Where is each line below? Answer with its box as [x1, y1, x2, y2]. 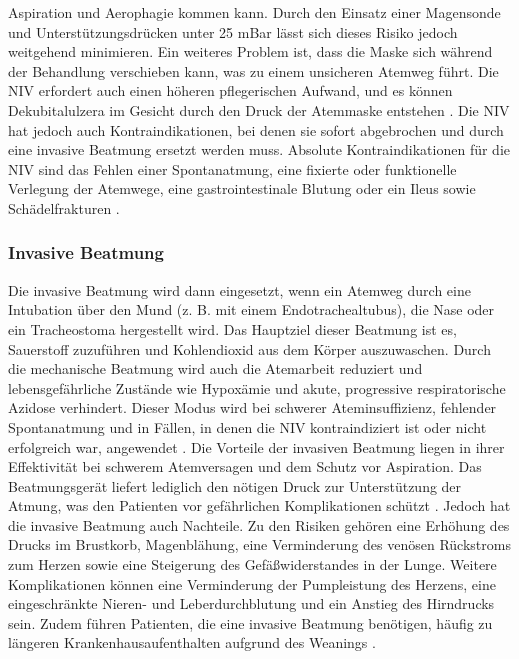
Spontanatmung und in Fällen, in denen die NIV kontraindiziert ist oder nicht [8, 416, 487, 437]
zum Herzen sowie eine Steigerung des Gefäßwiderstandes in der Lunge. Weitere [8, 554, 497, 575]
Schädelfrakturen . [8, 197, 120, 218]
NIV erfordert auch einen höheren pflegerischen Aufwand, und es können [8, 80, 453, 101]
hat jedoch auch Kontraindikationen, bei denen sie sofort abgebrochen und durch [8, 119, 504, 140]
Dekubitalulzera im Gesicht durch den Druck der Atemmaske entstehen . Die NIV [8, 99, 510, 120]
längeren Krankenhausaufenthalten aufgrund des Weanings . [8, 632, 376, 653]
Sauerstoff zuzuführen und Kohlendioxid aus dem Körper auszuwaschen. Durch [8, 338, 491, 359]
